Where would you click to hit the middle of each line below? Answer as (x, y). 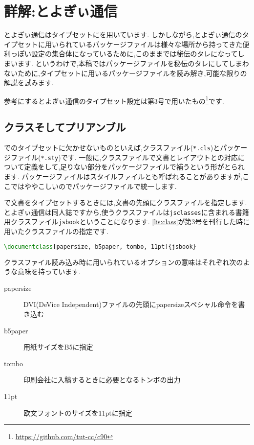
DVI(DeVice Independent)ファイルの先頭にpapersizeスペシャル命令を (131, 304)
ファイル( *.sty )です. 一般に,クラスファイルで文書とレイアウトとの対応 (124, 157)
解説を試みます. (29, 82)
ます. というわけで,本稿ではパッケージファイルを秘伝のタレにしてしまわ (133, 63)
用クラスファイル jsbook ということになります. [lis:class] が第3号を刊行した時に (127, 222)
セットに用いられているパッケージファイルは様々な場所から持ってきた (130, 44)
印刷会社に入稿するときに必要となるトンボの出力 (102, 380)
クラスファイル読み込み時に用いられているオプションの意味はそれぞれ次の (124, 262)
